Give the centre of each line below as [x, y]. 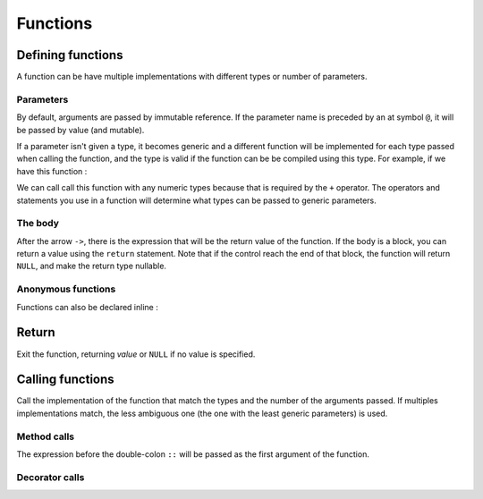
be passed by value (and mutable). [80, 130]
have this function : [52, 171]
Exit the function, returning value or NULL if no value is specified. [136, 354]
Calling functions [66, 380]
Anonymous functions [66, 289]
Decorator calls [51, 477]
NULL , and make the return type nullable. [92, 266]
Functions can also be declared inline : [87, 307]
